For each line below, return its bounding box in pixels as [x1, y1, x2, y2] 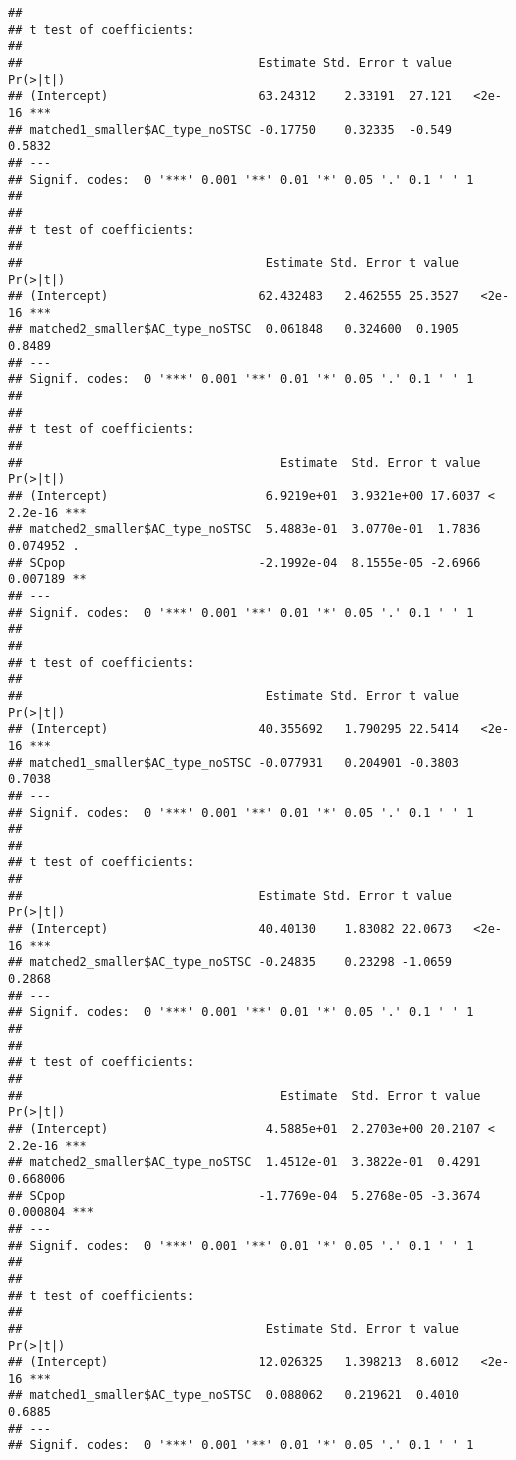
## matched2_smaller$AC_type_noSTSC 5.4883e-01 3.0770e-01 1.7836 [8, 522, 481, 537]
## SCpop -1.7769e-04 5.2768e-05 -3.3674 [8, 1188, 481, 1203]
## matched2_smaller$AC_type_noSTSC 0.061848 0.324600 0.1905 [8, 322, 460, 337]
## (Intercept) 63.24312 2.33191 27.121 [8, 89, 452, 104]
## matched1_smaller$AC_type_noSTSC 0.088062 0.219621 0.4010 [8, 1388, 460, 1403]
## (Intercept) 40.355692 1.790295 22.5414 [8, 722, 460, 737]
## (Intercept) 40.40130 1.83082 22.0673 [8, 922, 452, 937]
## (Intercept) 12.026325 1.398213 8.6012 [8, 1355, 460, 1370]
